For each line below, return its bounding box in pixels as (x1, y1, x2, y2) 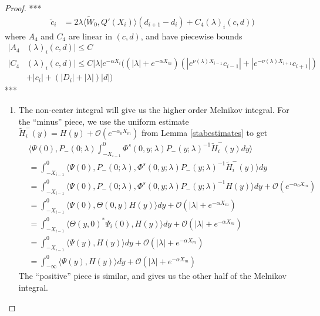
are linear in (68, 29, 112, 42)
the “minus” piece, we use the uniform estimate (18, 115, 189, 127)
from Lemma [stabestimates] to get (141, 127, 268, 139)
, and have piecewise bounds (140, 29, 242, 42)
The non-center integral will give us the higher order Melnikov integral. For (18, 103, 289, 115)
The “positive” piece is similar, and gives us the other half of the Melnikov (18, 270, 287, 282)
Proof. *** (5, 2, 42, 14)
